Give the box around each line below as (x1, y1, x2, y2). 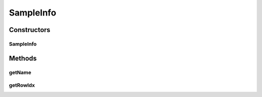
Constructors (9, 26, 50, 34)
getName (9, 69, 32, 76)
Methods (9, 54, 37, 63)
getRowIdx (9, 82, 35, 89)
